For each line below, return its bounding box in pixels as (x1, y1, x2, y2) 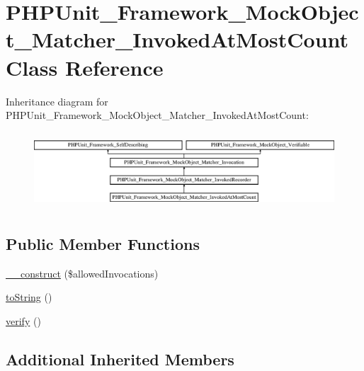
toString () (6, 290, 52, 304)
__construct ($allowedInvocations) (6, 266, 159, 280)
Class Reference (6, 52, 164, 81)
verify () (6, 313, 41, 328)
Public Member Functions (6, 232, 200, 254)
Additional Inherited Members (6, 348, 234, 370)
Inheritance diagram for (6, 93, 108, 108)
